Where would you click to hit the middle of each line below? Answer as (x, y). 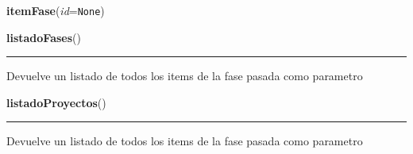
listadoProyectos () (56, 102)
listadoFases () (44, 37)
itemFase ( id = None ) (56, 10)
